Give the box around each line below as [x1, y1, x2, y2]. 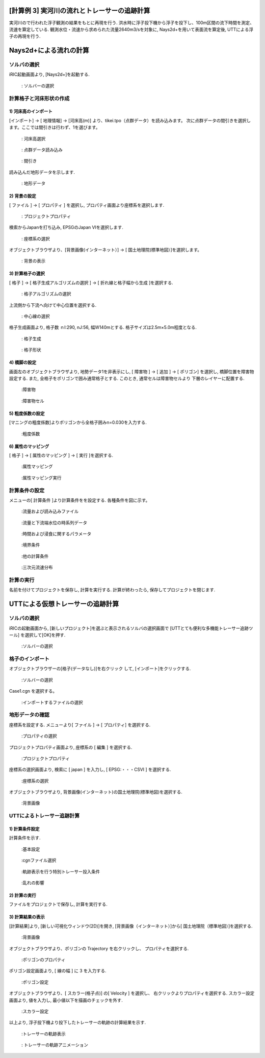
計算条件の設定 [9, 487, 45, 494]
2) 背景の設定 [9, 193, 36, 199]
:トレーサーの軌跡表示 [21, 1030, 66, 1036]
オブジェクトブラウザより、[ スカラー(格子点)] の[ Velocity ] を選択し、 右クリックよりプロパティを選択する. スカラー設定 [9, 990, 255, 996]
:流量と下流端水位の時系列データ [21, 519, 88, 525]
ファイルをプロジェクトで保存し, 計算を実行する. [9, 901, 108, 907]
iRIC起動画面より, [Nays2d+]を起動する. [9, 71, 90, 77]
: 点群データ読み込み [21, 147, 63, 153]
